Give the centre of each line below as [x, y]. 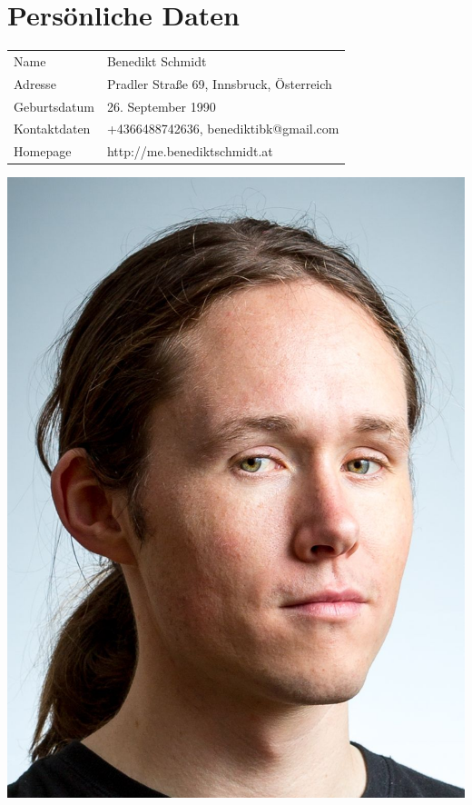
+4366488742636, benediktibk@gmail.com [223, 129]
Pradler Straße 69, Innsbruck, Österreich [219, 83]
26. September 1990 [161, 106]
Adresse [35, 83]
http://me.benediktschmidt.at [190, 151]
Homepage [43, 151]
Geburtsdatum [54, 106]
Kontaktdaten [52, 129]
